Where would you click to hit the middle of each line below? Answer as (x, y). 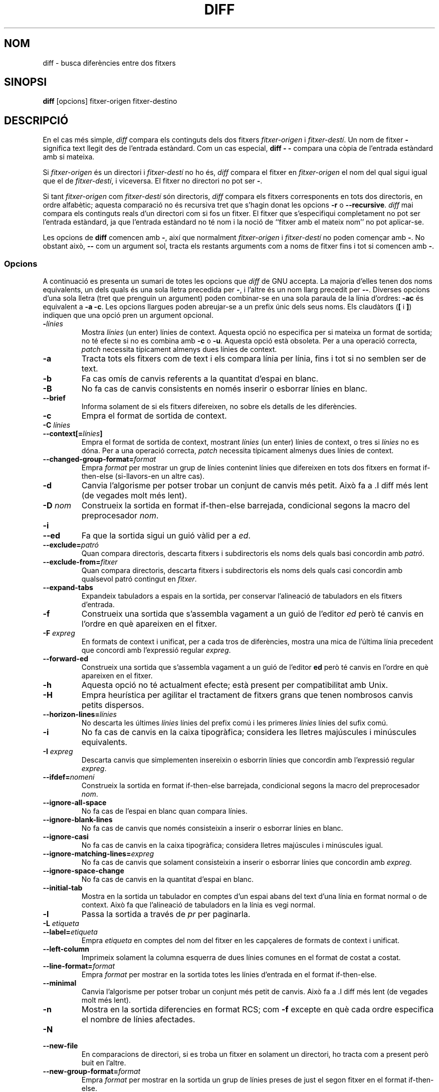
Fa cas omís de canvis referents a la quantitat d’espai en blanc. (200, 379)
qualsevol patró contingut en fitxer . (139, 579)
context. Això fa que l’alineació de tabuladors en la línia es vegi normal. (198, 905)
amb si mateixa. (69, 157)
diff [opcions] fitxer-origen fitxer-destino (110, 101)
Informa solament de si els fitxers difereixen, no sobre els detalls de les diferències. (219, 407)
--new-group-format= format (92, 1071)
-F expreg (59, 633)
